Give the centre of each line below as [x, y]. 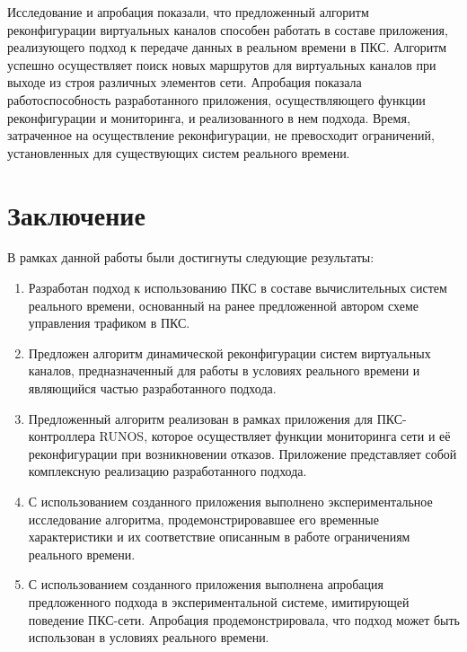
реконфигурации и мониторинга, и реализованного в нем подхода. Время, [209, 117]
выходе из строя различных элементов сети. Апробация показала [185, 82]
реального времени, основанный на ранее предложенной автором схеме [224, 305]
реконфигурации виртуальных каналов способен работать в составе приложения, [228, 29]
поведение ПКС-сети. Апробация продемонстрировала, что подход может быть [244, 619]
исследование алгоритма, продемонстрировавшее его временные [203, 519]
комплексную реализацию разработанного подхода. [167, 471]
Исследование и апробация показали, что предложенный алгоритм [188, 12]
